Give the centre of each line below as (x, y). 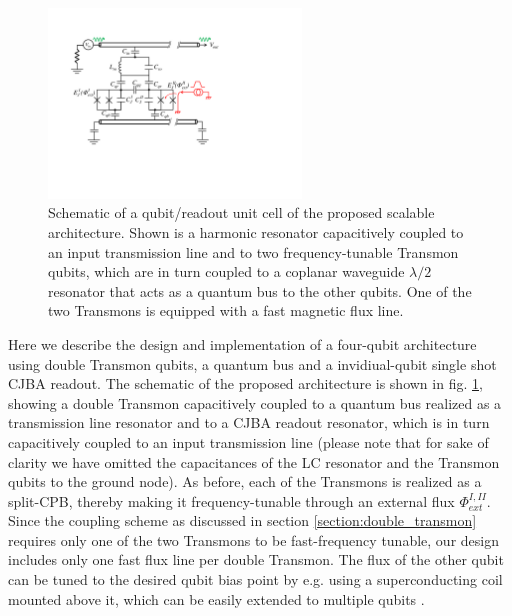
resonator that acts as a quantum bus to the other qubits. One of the (260, 290)
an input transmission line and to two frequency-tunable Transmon (253, 251)
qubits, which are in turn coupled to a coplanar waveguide (226, 271)
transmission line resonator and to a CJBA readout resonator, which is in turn (249, 422)
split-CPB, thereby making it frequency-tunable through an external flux (231, 500)
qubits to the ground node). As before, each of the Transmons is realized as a (245, 481)
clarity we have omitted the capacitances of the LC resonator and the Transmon (254, 461)
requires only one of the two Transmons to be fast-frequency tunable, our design (253, 539)
